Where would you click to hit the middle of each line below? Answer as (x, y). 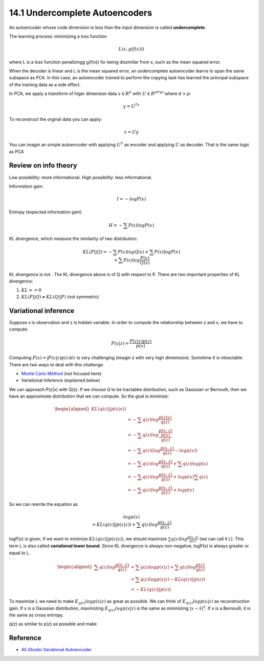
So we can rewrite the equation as (44, 504)
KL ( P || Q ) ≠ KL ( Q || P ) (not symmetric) (60, 297)
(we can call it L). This (221, 539)
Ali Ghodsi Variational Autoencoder (56, 650)
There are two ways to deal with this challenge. (57, 364)
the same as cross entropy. (36, 615)
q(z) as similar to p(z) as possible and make (53, 624)
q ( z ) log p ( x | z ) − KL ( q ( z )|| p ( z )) (173, 579)
